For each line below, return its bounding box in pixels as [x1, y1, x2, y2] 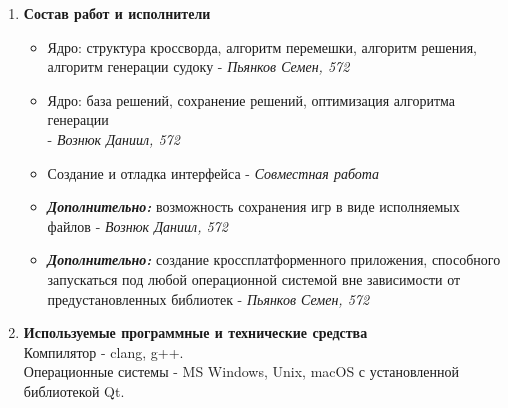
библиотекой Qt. [23, 380, 125, 401]
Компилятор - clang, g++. [23, 341, 184, 362]
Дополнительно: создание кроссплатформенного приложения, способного [47, 249, 501, 270]
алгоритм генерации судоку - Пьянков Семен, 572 [47, 56, 350, 77]
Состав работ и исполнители [23, 3, 211, 23]
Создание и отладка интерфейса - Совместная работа [47, 162, 380, 183]
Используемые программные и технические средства [23, 322, 368, 343]
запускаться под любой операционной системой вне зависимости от [47, 268, 461, 289]
